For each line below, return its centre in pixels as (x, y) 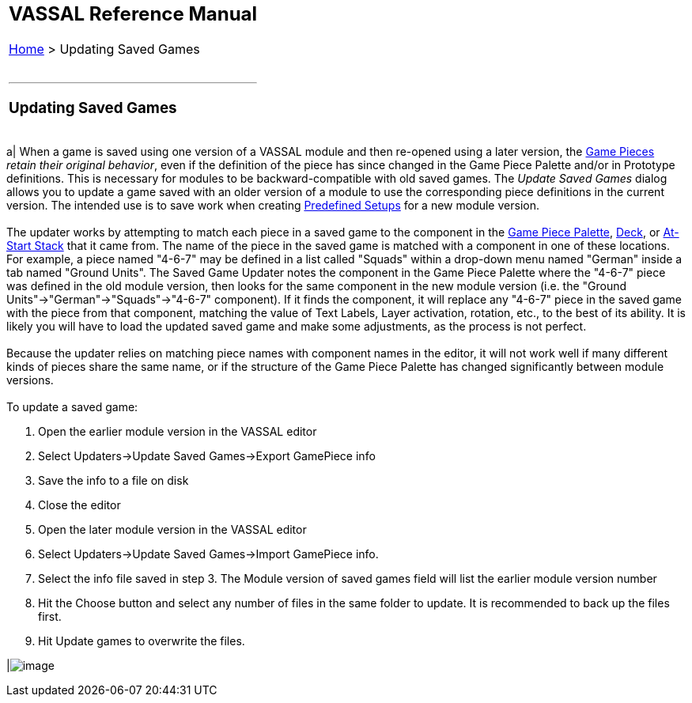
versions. (30, 380)
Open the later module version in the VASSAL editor (172, 530)
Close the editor (79, 505)
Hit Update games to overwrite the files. (142, 641)
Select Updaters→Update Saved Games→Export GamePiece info (207, 456)
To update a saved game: (72, 407)
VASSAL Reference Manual (133, 14)
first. (50, 617)
